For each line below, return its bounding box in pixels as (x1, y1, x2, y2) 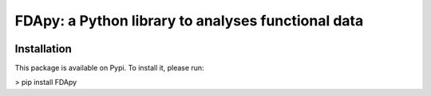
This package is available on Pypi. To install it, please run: (14, 63, 204, 73)
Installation (14, 42, 72, 56)
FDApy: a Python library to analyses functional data (14, 12, 364, 29)
